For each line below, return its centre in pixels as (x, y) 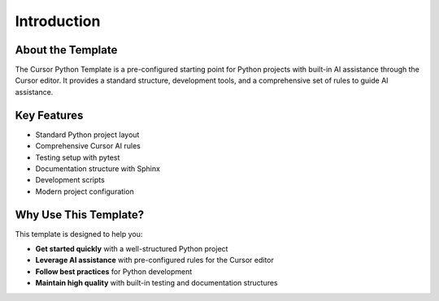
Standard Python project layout (87, 135)
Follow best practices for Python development (114, 271)
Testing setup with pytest (78, 157)
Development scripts (70, 180)
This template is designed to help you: (79, 234)
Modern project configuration (85, 191)
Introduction (58, 21)
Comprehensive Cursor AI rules (88, 146)
